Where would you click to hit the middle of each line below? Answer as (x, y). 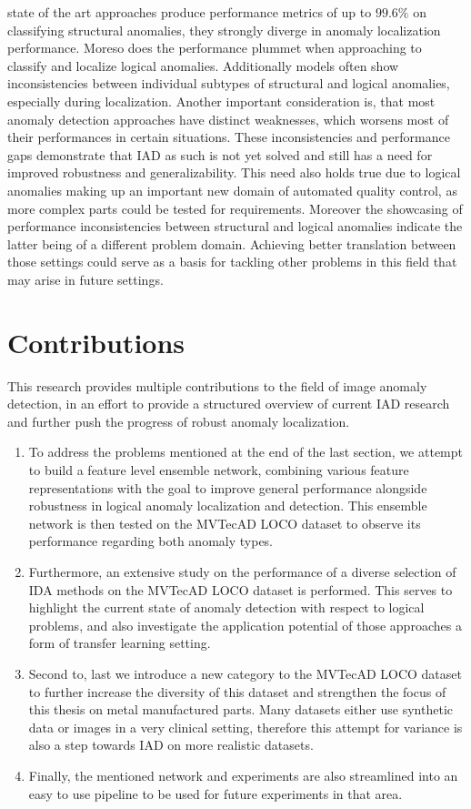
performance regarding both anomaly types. (151, 541)
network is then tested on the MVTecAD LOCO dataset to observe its (225, 523)
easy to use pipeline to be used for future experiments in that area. (215, 793)
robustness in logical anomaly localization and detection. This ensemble (228, 506)
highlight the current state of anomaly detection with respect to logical (226, 607)
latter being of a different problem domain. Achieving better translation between (232, 243)
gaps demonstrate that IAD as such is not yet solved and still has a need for (220, 154)
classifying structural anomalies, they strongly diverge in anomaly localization (224, 30)
